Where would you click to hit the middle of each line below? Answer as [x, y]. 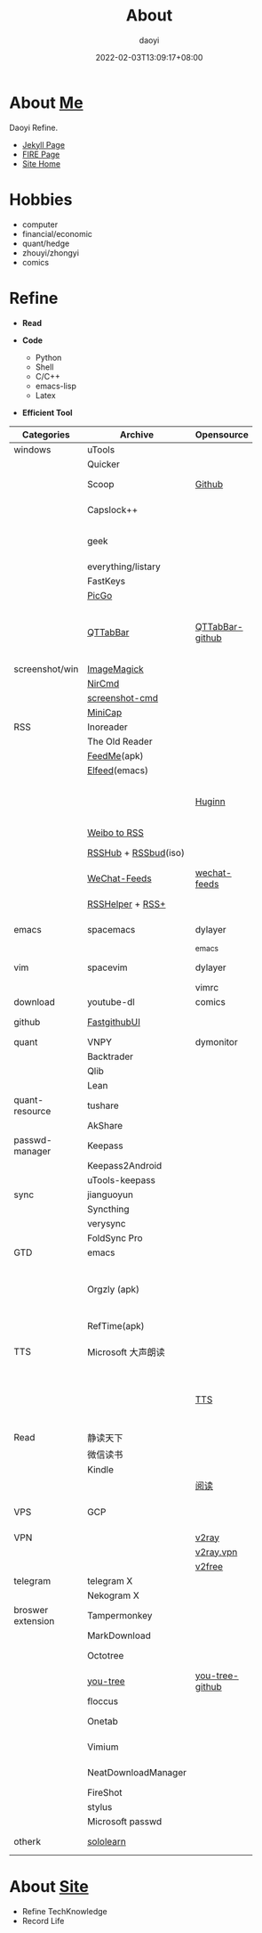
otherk [28, 1841]
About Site [49, 1886]
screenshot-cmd [123, 697]
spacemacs [111, 929]
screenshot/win [46, 669]
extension [34, 1620]
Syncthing [109, 1209]
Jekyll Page [43, 144]
